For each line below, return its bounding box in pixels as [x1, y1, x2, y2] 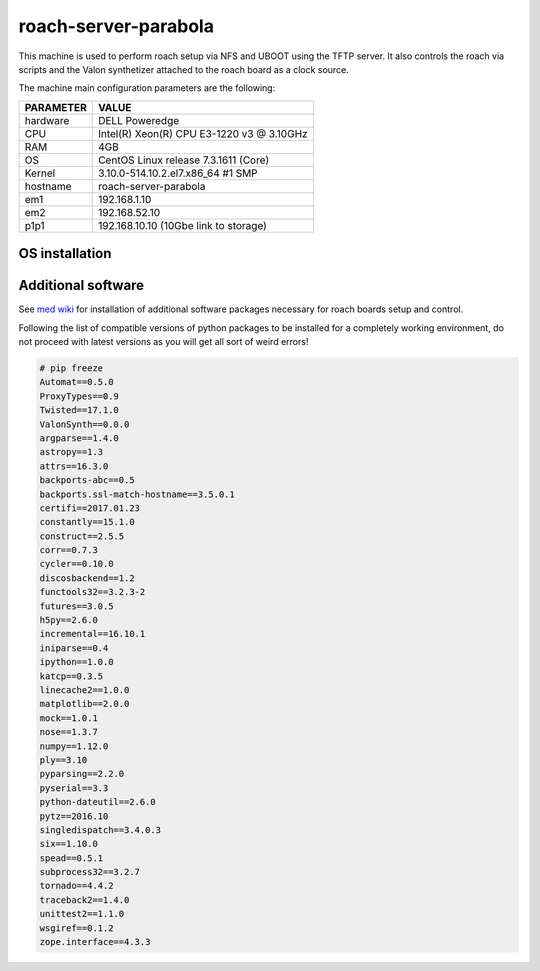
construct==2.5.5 [39, 530, 125, 542]
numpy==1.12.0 [39, 740, 109, 752]
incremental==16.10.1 [39, 628, 146, 640]
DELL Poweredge [98, 113, 180, 127]
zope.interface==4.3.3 [39, 936, 151, 948]
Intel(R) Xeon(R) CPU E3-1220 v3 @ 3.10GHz [98, 126, 309, 140]
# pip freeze [39, 363, 104, 374]
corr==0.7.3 [39, 545, 99, 556]
